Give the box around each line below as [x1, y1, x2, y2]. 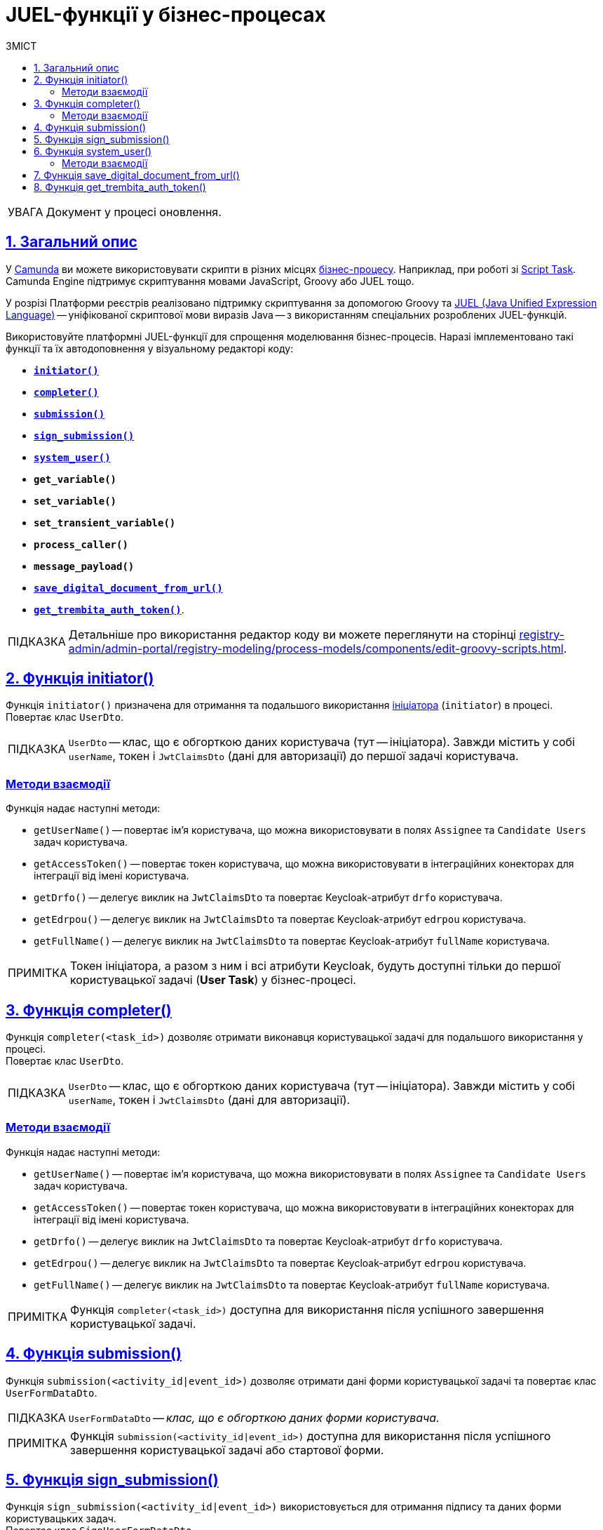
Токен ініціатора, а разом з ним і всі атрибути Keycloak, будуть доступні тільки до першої [70, 959, 561, 973]
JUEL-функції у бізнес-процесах [6, 3, 326, 27]
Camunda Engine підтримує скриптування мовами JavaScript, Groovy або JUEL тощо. [6, 274, 414, 287]
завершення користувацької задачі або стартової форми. [70, 1442, 384, 1457]
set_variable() [34, 495, 117, 507]
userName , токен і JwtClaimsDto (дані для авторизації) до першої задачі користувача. [68, 749, 519, 764]
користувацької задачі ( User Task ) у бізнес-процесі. [70, 973, 356, 987]
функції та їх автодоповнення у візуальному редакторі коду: [6, 342, 294, 354]
